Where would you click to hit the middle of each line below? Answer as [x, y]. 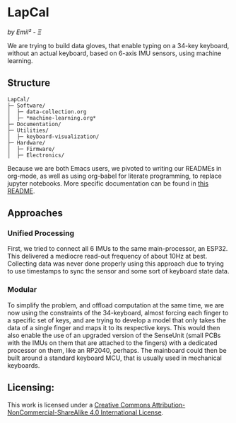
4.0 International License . [126, 412]
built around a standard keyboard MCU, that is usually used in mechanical [115, 358]
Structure [29, 83]
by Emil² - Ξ [25, 32]
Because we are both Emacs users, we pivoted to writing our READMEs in [114, 168]
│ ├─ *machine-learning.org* [52, 118]
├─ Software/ [26, 106]
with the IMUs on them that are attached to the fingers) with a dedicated [112, 343]
